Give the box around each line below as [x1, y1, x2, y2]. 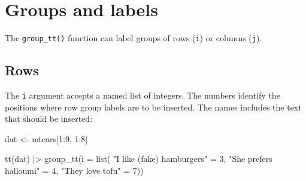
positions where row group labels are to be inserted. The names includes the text [5, 100, 302, 113]
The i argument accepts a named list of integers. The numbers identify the [5, 88, 280, 101]
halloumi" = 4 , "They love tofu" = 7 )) [5, 164, 144, 177]
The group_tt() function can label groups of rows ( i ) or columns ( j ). [5, 32, 262, 44]
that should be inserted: [5, 112, 93, 125]
